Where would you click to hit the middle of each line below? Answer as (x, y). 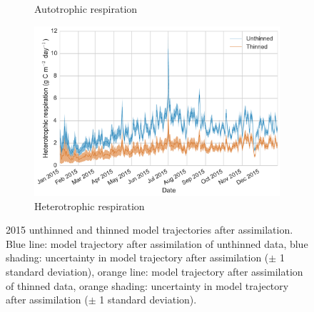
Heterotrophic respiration (90, 206)
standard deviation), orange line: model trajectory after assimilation (155, 272)
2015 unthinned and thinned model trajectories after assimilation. (150, 230)
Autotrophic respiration (86, 9)
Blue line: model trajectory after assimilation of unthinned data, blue (157, 243)
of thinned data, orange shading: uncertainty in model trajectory (147, 285)
